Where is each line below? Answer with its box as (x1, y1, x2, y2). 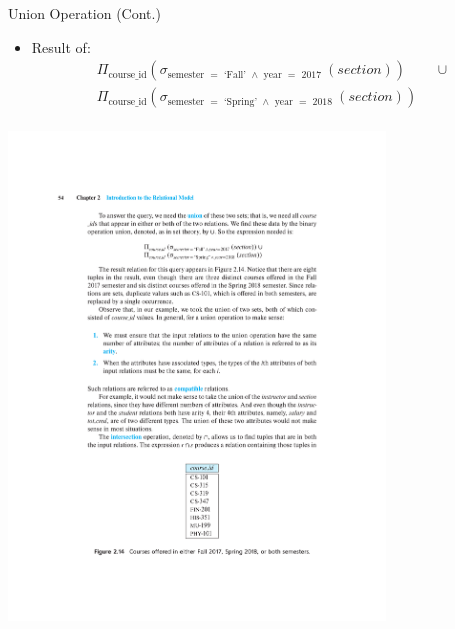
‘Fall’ (223, 69, 247, 80)
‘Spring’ (223, 96, 258, 107)
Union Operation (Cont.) (8, 3, 161, 23)
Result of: (31, 36, 91, 57)
